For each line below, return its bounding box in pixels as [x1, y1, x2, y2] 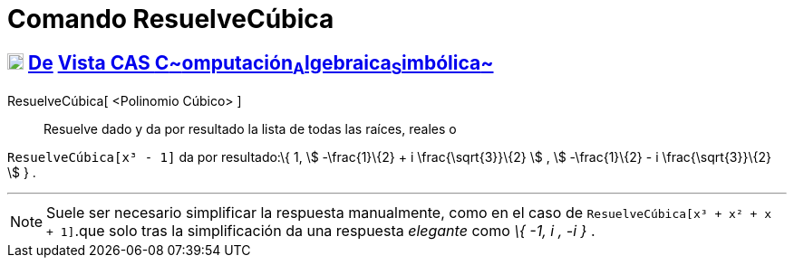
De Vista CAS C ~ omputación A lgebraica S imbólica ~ [27, 51, 494, 78]
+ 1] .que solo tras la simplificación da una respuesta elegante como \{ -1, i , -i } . [46, 222, 595, 241]
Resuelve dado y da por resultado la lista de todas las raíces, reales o [44, 121, 457, 137]
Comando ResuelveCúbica [7, 4, 334, 34]
